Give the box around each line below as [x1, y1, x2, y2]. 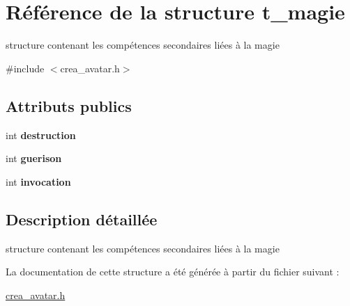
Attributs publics [6, 95, 132, 116]
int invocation [6, 174, 71, 188]
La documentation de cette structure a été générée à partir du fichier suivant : [6, 264, 340, 279]
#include [6, 61, 45, 75]
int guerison [6, 151, 62, 166]
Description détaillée [6, 208, 158, 229]
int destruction [6, 127, 76, 142]
